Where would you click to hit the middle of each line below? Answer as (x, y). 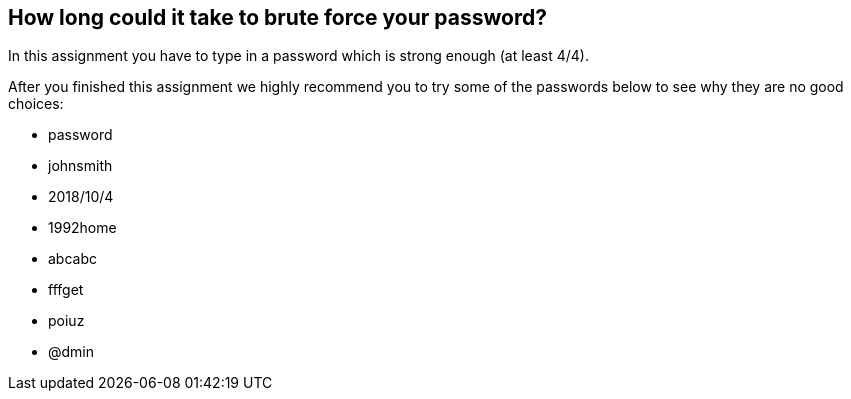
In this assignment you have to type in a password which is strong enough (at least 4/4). (298, 56)
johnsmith (80, 166)
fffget (66, 290)
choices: (36, 104)
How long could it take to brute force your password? (277, 17)
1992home (82, 228)
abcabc (72, 259)
